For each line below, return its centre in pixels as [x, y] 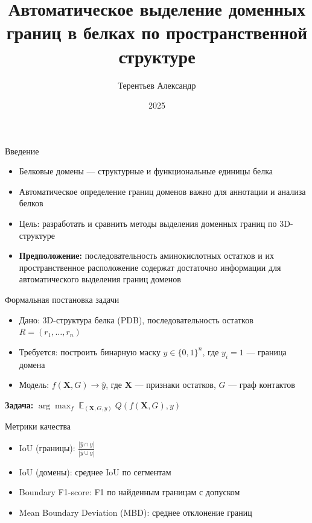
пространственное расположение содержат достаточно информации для [150, 267]
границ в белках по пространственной [157, 32]
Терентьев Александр [157, 85]
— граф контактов [262, 385]
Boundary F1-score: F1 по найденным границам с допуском [129, 492]
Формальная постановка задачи [62, 300]
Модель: [34, 385]
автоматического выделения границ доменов [100, 279]
